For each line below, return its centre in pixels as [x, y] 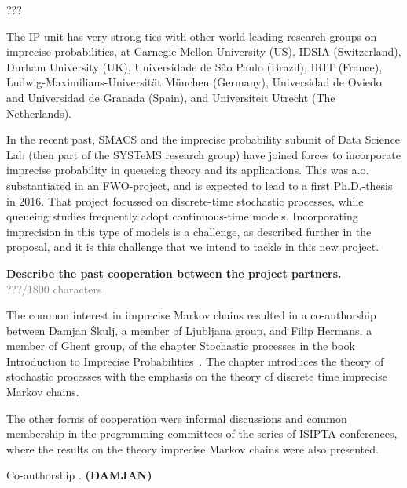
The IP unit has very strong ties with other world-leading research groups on [192, 36]
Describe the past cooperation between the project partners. [174, 273]
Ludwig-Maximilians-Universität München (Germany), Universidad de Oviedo [194, 82]
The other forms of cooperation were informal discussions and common [177, 418]
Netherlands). [39, 113]
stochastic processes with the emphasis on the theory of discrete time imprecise [197, 376]
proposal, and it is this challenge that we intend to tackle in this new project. [193, 247]
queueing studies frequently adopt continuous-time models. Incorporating [182, 216]
